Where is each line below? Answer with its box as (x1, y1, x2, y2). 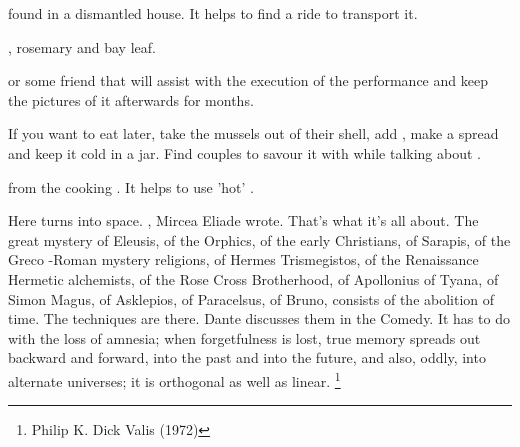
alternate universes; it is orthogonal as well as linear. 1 (8, 367, 341, 391)
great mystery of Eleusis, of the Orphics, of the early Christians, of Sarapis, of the (8, 229, 511, 250)
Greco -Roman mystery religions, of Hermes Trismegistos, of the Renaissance (8, 249, 479, 270)
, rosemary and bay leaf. (8, 36, 156, 57)
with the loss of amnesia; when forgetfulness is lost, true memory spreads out (8, 327, 481, 348)
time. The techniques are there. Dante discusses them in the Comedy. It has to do (8, 308, 510, 329)
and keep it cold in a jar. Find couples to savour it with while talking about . (8, 142, 481, 163)
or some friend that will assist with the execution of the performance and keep (8, 70, 488, 91)
